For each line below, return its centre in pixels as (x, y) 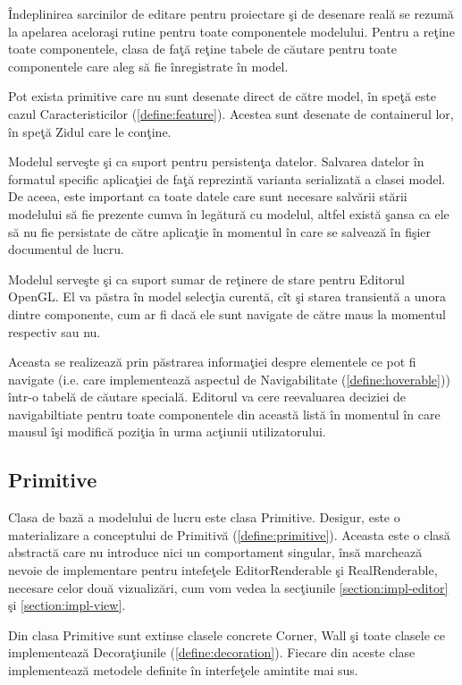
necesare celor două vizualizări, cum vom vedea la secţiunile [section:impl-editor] (228, 587)
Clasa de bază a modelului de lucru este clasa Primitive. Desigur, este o (204, 517)
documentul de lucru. (66, 249)
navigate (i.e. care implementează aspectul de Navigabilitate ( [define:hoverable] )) (229, 379)
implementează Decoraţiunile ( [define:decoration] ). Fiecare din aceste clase (212, 652)
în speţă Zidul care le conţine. (90, 131)
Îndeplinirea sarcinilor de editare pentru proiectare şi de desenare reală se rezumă (231, 13)
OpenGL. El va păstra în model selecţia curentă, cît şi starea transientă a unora (227, 296)
